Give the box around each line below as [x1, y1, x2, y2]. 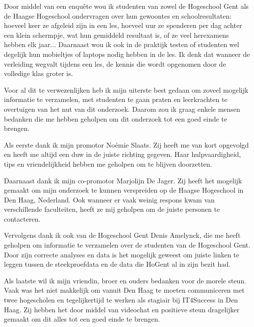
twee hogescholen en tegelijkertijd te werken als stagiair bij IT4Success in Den [4, 295, 238, 305]
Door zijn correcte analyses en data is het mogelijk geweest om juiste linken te [4, 249, 239, 259]
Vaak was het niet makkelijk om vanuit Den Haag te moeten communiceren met [4, 285, 245, 295]
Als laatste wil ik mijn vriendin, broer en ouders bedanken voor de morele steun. [4, 275, 247, 285]
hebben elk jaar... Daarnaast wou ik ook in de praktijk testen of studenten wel [4, 39, 239, 50]
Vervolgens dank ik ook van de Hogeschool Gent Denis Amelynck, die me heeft [4, 230, 241, 240]
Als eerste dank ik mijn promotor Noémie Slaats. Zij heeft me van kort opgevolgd [4, 139, 249, 150]
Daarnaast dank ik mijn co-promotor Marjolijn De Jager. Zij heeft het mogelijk [4, 175, 242, 185]
